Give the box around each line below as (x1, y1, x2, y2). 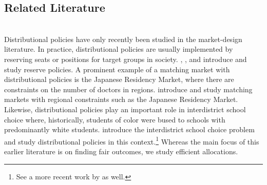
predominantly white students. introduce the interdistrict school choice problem (4, 124, 255, 135)
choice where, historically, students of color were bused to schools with (4, 114, 225, 125)
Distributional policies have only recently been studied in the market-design (4, 33, 242, 44)
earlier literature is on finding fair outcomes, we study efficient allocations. (4, 146, 238, 156)
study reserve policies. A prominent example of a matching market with (4, 64, 230, 74)
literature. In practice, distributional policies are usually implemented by (4, 44, 233, 54)
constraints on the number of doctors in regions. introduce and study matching (4, 84, 253, 94)
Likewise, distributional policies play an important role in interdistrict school (4, 104, 246, 114)
